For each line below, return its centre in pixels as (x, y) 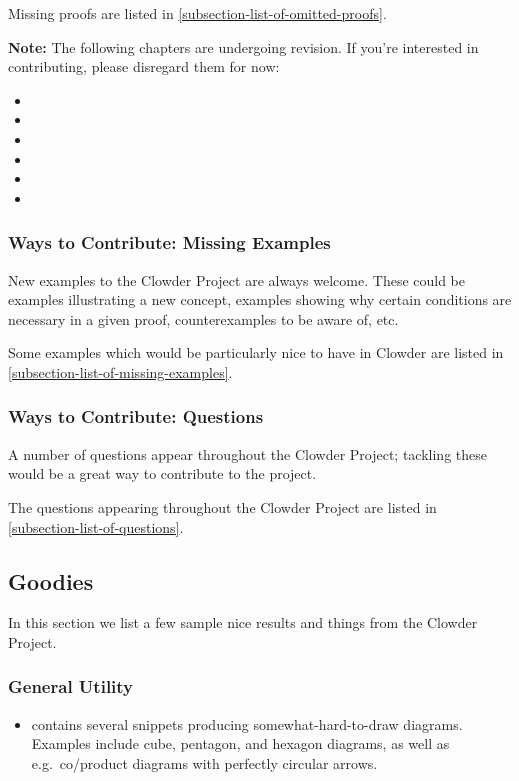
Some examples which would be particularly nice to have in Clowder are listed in (256, 352)
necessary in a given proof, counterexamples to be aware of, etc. (203, 318)
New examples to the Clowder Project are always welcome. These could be (237, 279)
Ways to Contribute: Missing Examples (169, 242)
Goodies (51, 580)
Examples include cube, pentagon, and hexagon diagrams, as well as (240, 743)
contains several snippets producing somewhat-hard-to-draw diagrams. (247, 723)
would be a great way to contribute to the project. (162, 473)
